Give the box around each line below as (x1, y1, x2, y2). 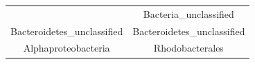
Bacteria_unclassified (143, 6, 234, 21)
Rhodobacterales (153, 41, 224, 55)
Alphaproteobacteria (23, 41, 110, 55)
